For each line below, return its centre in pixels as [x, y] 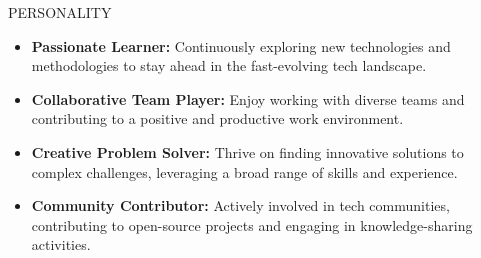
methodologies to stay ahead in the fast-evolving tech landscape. [229, 65]
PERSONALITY [60, 12]
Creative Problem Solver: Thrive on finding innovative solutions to [247, 151]
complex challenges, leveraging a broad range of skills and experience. [244, 171]
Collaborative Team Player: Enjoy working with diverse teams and [248, 98]
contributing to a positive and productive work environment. [217, 118]
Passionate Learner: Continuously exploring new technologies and [241, 45]
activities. [61, 244]
